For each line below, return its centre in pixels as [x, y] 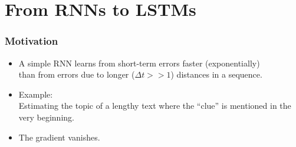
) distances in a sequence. [216, 74]
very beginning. [46, 117]
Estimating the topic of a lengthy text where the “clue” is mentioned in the [155, 106]
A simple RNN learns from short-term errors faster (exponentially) [139, 63]
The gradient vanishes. [59, 137]
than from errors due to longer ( [77, 74]
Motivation [32, 41]
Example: [36, 94]
